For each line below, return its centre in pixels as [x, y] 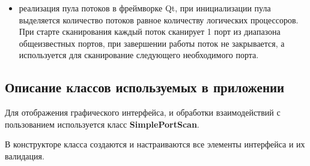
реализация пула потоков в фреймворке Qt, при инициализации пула [145, 8]
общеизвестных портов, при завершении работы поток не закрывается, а [152, 43]
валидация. [25, 156]
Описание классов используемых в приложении [145, 87]
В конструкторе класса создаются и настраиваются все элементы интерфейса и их [155, 144]
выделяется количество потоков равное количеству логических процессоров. [159, 19]
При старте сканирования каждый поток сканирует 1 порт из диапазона [150, 31]
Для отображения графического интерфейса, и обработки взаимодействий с [143, 112]
